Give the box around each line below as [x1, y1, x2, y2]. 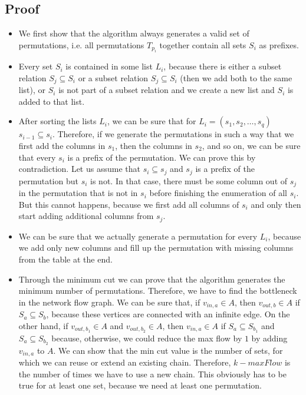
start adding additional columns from [18, 210, 154, 222]
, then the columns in [115, 140, 192, 152]
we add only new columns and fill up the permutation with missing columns [18, 241, 294, 254]
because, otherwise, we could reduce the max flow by [51, 331, 242, 344]
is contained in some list [65, 60, 153, 72]
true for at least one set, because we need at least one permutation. [18, 379, 262, 391]
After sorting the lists [18, 115, 97, 127]
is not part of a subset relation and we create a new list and [58, 84, 275, 96]
